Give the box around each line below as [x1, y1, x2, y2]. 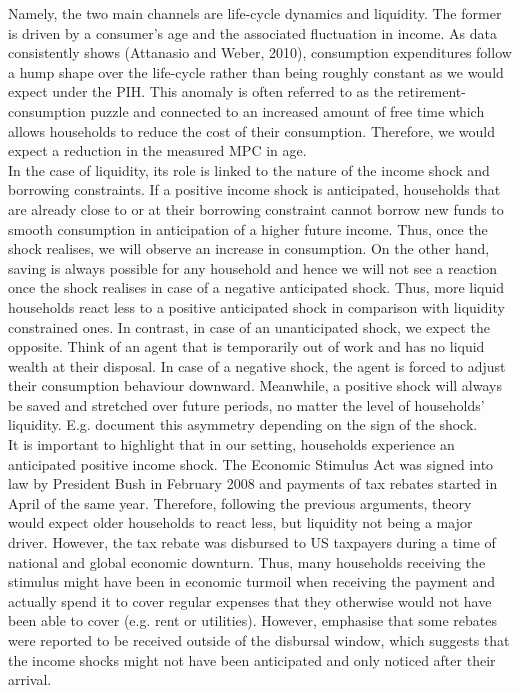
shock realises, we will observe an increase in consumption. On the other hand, [8, 238, 490, 259]
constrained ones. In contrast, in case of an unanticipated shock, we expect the [8, 316, 490, 337]
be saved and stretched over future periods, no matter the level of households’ [8, 394, 485, 415]
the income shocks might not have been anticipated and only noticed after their [8, 649, 496, 670]
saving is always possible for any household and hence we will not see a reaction [8, 257, 498, 278]
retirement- [397, 81, 466, 102]
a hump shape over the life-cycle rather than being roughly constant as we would [8, 61, 504, 82]
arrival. [8, 669, 52, 690]
